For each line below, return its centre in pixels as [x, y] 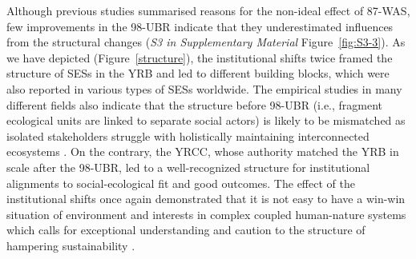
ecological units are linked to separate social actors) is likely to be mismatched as [206, 120]
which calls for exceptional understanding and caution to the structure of [186, 230]
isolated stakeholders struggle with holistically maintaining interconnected [188, 135]
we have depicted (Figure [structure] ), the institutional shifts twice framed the [200, 57]
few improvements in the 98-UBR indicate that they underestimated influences [200, 26]
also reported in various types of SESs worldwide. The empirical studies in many [204, 88]
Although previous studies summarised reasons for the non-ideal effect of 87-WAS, [208, 10]
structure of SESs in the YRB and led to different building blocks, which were [198, 73]
